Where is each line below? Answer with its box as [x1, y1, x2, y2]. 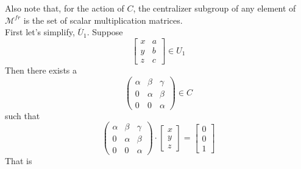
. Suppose [87, 26, 123, 38]
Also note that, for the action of [5, 2, 124, 14]
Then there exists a [5, 63, 77, 76]
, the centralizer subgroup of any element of [133, 2, 296, 14]
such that [5, 109, 40, 122]
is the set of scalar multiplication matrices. [23, 13, 183, 26]
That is [5, 154, 32, 167]
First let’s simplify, [5, 26, 75, 38]
